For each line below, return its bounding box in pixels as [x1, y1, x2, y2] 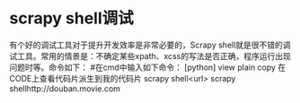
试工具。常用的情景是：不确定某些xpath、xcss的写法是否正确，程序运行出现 [9, 50, 292, 61]
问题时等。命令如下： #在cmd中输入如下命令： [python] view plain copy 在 [9, 62, 287, 73]
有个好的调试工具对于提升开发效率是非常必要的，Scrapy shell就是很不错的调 [9, 39, 291, 50]
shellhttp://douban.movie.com [9, 82, 121, 94]
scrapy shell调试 [9, 8, 135, 29]
